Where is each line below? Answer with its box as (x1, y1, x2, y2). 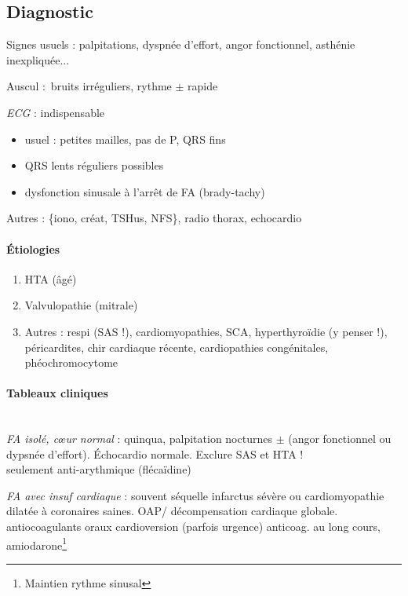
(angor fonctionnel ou (288, 430, 392, 447)
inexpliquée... (6, 51, 70, 68)
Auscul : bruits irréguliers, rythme (6, 78, 172, 94)
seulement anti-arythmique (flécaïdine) (6, 461, 191, 477)
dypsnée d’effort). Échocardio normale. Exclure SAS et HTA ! (6, 445, 304, 462)
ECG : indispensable (6, 104, 105, 120)
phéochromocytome (24, 354, 118, 371)
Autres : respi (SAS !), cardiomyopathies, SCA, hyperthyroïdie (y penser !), (24, 323, 388, 339)
